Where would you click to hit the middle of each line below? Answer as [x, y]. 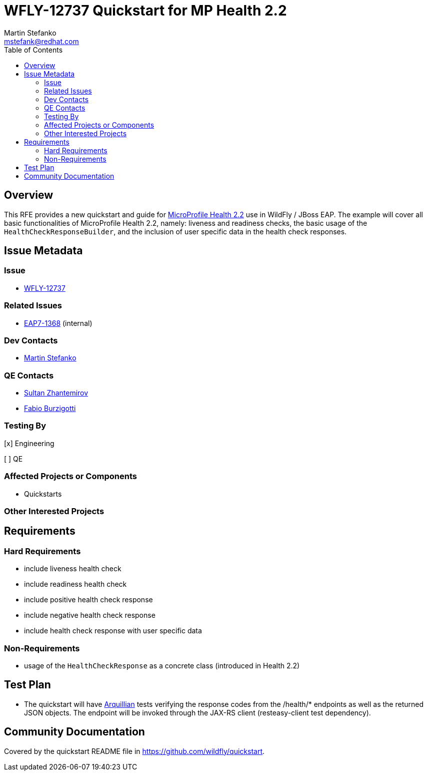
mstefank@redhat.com [41, 41]
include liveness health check [73, 569]
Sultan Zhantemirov [56, 393]
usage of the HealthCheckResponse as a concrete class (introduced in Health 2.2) [162, 665]
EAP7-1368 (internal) [58, 323]
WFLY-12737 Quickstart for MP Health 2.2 [145, 11]
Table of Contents [33, 50]
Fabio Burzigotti [50, 409]
